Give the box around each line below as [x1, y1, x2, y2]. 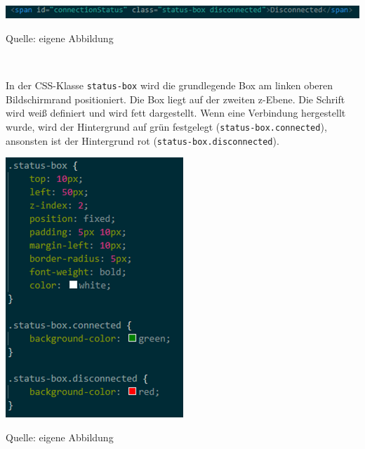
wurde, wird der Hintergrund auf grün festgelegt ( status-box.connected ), [6, 119, 327, 134]
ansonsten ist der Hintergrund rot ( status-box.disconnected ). [6, 133, 279, 148]
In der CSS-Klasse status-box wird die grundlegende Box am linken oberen [6, 78, 333, 93]
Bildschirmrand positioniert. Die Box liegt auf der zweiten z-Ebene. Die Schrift [6, 91, 345, 106]
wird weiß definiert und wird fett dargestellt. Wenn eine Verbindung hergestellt [6, 105, 346, 120]
